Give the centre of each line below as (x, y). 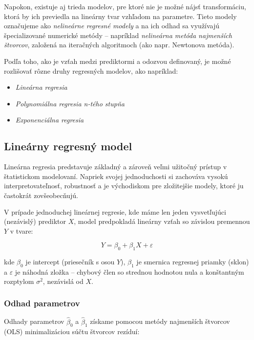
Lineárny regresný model (68, 146)
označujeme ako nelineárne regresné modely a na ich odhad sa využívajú (112, 26)
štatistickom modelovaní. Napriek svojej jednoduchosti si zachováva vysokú (116, 176)
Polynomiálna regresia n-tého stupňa (70, 103)
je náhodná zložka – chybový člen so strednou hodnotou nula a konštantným (129, 271)
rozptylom (19, 281)
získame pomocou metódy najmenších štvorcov (160, 321)
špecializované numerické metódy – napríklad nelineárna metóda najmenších (118, 35)
